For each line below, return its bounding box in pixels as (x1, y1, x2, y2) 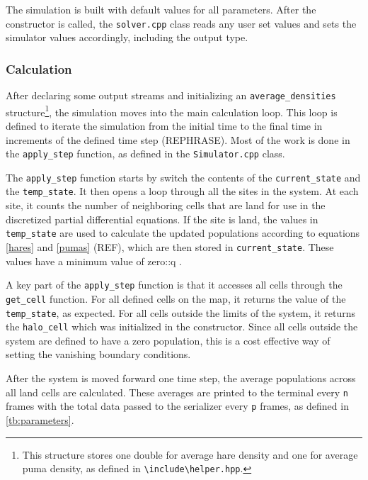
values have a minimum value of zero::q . (6, 253, 182, 268)
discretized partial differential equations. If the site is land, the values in (6, 211, 318, 226)
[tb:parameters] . (6, 412, 74, 427)
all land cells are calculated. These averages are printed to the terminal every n (6, 384, 348, 399)
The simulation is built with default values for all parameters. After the (6, 2, 316, 16)
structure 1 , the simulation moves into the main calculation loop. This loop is (6, 102, 338, 119)
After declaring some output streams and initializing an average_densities (6, 88, 336, 103)
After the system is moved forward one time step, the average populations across (6, 371, 356, 386)
